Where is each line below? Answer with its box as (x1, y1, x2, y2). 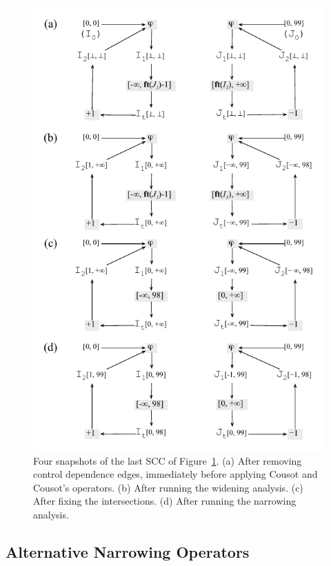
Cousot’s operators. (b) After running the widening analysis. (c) (33, 480, 303, 494)
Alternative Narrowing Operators (6, 540, 250, 562)
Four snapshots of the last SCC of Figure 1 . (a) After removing (33, 453, 302, 467)
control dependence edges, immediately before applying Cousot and (33, 467, 318, 481)
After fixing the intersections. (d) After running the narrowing (33, 494, 297, 508)
